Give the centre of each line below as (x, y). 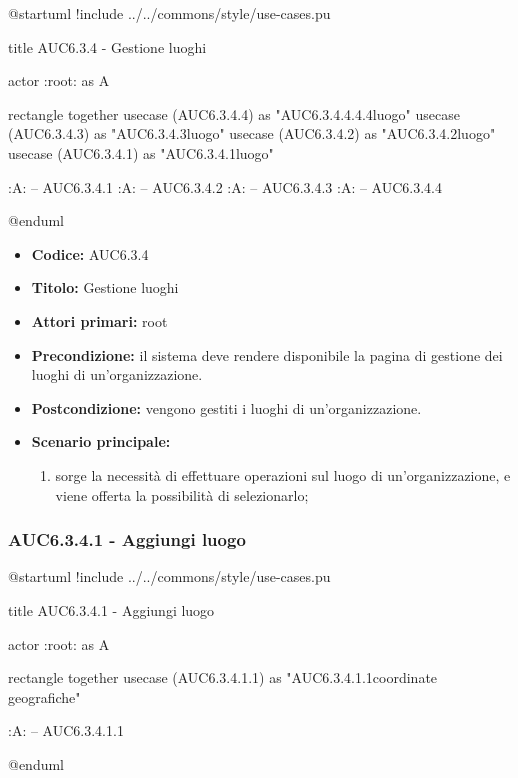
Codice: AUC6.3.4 (90, 253)
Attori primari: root (99, 320)
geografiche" (44, 696)
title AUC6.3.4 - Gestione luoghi (107, 46)
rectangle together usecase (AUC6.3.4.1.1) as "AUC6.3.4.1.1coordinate (223, 677)
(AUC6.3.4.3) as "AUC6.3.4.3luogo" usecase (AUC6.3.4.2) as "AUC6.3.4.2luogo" (252, 133)
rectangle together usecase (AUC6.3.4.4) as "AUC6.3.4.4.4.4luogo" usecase (234, 113)
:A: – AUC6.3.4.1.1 (66, 730)
